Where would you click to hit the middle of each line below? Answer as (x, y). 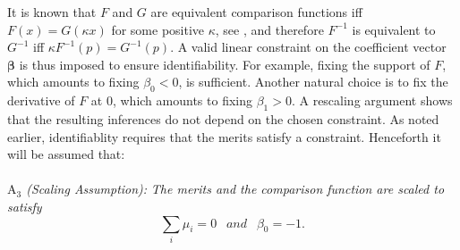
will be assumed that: (66, 154)
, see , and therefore (269, 29)
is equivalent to (394, 29)
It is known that (52, 12)
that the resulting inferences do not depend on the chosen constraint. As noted (223, 118)
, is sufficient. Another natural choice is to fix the (313, 82)
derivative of (41, 100)
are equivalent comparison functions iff (256, 12)
